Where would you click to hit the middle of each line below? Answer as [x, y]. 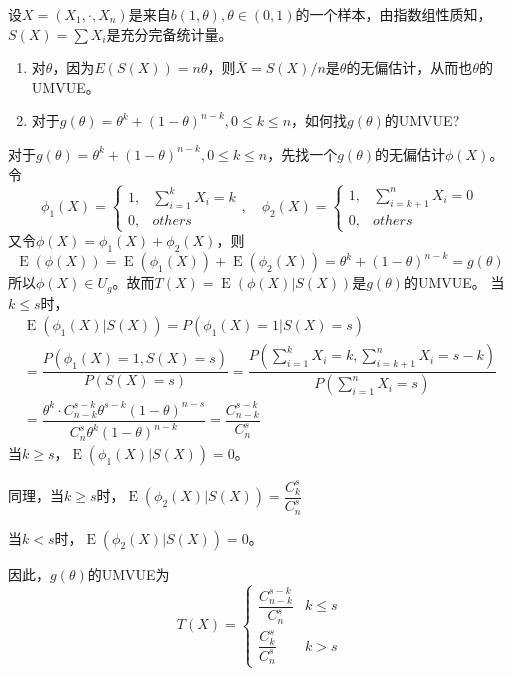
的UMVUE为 [128, 573]
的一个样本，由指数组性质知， [393, 14]
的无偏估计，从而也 [409, 67]
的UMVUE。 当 [454, 282]
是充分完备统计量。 [169, 33]
